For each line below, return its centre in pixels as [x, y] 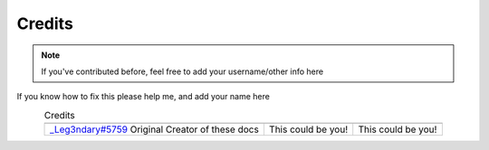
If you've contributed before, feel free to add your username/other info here [182, 71]
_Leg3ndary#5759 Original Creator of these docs [155, 129]
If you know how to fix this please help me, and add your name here [144, 97]
